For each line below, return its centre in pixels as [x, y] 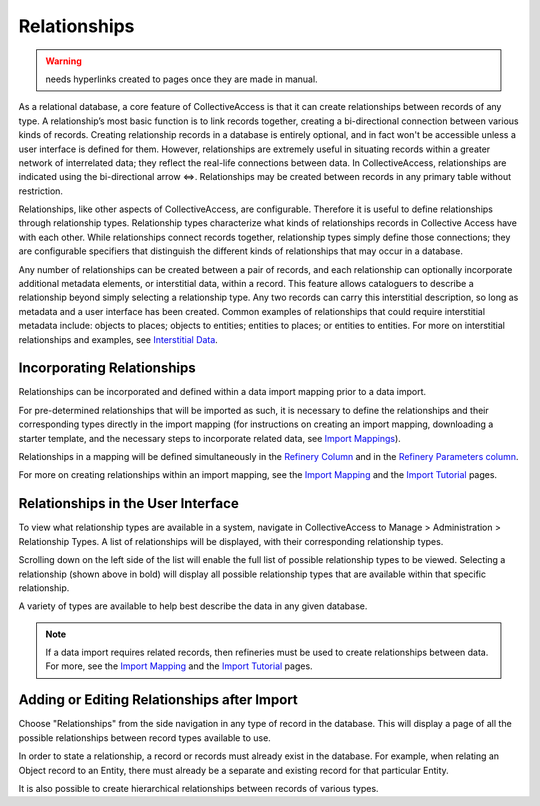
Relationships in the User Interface [128, 503]
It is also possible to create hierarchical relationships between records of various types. [198, 788]
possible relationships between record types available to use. [145, 737]
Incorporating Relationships [107, 368]
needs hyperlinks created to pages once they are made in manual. [182, 79]
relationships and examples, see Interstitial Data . [118, 339]
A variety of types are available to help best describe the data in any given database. [193, 606]
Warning [63, 61]
